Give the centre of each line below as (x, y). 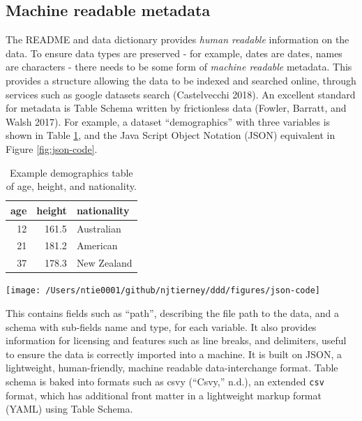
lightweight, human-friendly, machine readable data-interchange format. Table (172, 368)
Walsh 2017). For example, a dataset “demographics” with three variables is (168, 121)
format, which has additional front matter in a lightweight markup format (164, 395)
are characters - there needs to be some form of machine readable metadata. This (179, 67)
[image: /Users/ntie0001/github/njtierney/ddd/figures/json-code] (163, 291)
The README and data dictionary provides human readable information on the (178, 39)
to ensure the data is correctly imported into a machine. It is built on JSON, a (174, 354)
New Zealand (104, 263)
